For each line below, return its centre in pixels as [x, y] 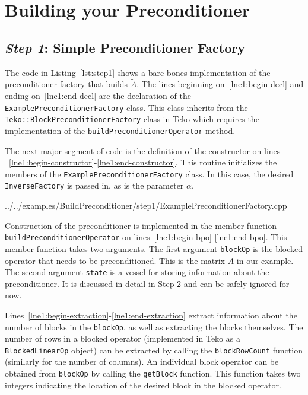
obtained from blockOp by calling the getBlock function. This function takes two [153, 373]
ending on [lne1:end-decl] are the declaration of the [98, 95]
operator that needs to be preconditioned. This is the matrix [115, 260]
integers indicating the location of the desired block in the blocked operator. [143, 385]
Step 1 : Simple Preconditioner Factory [125, 47]
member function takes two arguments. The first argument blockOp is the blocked [154, 248]
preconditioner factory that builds [66, 84]
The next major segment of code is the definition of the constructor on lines [143, 150]
